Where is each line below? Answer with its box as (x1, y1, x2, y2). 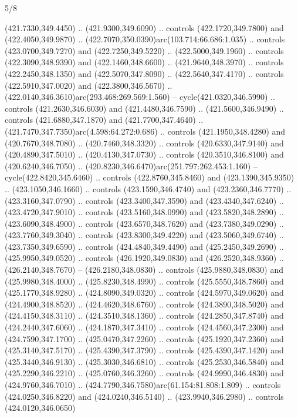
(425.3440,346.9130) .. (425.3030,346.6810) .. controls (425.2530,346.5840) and (5, 355, 284, 367)
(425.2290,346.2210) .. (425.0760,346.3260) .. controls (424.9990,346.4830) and (5, 367, 284, 379)
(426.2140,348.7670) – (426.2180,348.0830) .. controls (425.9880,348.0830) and (5, 263, 283, 276)
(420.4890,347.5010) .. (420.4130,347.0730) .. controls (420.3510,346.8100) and (5, 148, 284, 160)
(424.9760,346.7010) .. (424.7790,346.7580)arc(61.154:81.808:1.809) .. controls (5, 379, 281, 390)
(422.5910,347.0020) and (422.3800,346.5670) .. (5, 79, 172, 91)
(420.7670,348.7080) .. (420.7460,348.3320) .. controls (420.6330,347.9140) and (5, 136, 284, 149)
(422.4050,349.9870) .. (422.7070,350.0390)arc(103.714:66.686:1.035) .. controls (5, 33, 285, 45)
